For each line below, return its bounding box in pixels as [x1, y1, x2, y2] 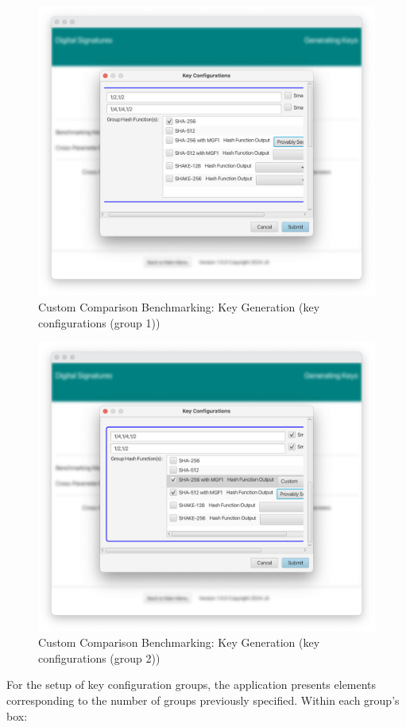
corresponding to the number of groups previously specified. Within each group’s [6, 691, 400, 708]
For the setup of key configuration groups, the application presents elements [6, 676, 377, 693]
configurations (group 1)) [38, 314, 160, 331]
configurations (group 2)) [38, 649, 160, 666]
